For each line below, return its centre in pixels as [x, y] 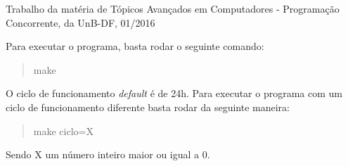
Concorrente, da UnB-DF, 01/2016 [80, 22]
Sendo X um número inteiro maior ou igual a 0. [108, 154]
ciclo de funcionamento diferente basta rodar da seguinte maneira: [148, 107]
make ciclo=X [63, 130]
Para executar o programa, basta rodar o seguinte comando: [135, 46]
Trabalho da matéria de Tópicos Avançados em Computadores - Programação [173, 8]
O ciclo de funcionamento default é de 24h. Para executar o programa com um [174, 93]
